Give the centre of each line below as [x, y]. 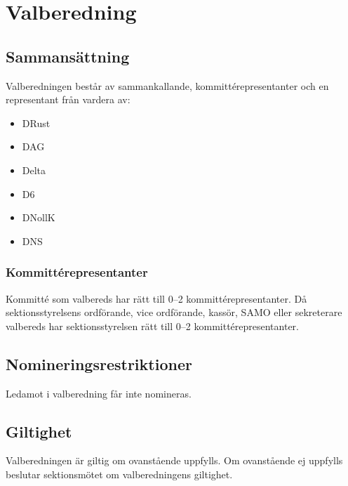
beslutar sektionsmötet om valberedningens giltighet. [119, 474]
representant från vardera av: [68, 99]
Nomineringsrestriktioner [99, 363]
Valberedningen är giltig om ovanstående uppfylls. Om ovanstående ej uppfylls [174, 460]
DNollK [39, 217]
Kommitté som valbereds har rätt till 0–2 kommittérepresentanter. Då [156, 298]
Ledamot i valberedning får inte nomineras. [99, 393]
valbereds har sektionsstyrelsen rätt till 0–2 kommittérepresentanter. [152, 326]
